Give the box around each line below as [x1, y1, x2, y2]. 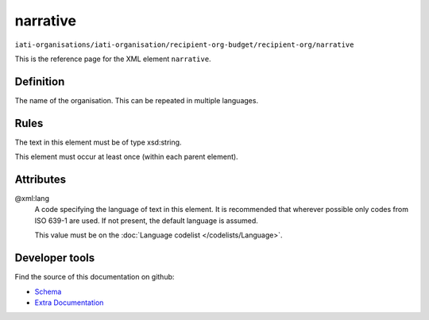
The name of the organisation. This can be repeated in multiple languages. [14, 95, 258, 105]
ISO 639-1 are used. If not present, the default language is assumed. [34, 215, 258, 226]
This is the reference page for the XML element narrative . [14, 54, 211, 64]
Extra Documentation [34, 298, 104, 307]
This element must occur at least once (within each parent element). [14, 152, 238, 162]
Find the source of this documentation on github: [14, 272, 175, 282]
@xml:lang [14, 194, 49, 203]
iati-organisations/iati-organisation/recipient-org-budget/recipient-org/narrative [14, 40, 354, 49]
